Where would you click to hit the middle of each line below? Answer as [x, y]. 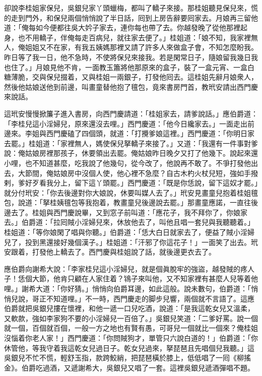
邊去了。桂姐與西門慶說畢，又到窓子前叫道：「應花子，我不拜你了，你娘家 [126, 212]
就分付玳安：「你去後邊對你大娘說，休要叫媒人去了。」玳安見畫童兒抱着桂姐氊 [131, 192]
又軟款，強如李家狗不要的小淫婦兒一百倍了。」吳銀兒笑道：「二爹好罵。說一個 [131, 318]
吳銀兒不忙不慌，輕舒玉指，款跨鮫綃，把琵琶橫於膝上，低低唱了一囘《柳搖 [127, 358]
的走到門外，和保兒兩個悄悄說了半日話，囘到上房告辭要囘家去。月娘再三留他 [131, 17]
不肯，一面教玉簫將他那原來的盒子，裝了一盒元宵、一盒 [155, 67]
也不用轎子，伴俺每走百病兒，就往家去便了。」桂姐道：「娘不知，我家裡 [134, 37]
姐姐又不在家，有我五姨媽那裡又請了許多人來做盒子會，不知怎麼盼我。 [141, 47]
